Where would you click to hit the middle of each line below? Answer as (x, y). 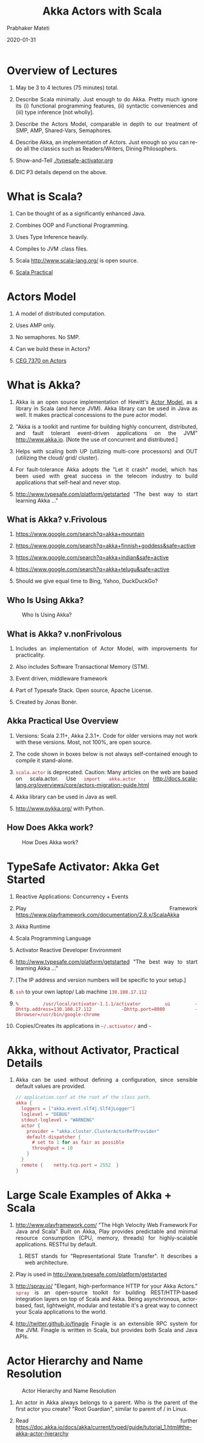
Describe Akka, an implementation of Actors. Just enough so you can (102, 142)
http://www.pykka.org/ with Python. (60, 808)
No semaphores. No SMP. (48, 337)
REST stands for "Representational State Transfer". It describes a (111, 1256)
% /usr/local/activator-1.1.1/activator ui (93, 1004)
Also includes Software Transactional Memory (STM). (82, 666)
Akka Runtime (33, 926)
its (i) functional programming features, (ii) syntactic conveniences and (107, 106)
